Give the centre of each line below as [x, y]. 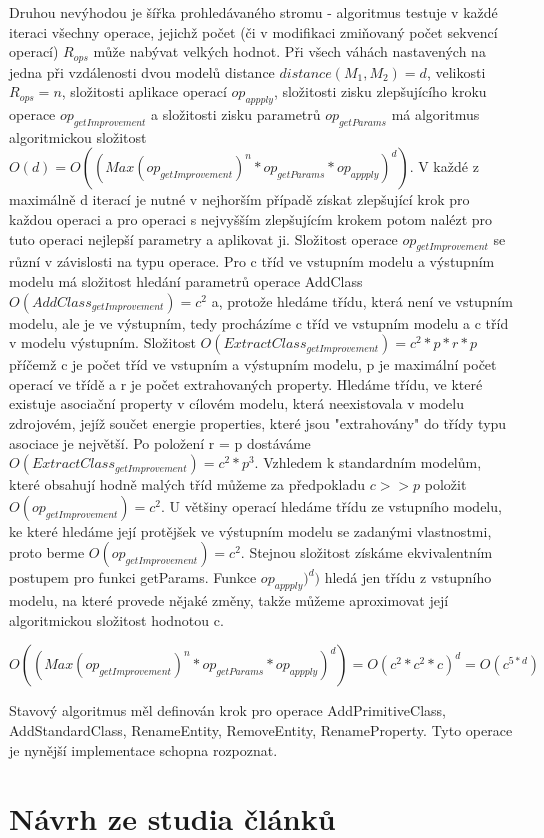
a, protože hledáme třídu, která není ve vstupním [362, 300]
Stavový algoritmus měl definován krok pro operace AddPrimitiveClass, [227, 710]
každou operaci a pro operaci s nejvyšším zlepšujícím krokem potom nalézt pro [251, 219]
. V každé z [444, 166]
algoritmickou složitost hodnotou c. [116, 619]
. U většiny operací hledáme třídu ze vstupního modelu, [331, 505]
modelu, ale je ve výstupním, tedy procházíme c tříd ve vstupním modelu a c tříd [259, 322]
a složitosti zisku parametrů [236, 114]
